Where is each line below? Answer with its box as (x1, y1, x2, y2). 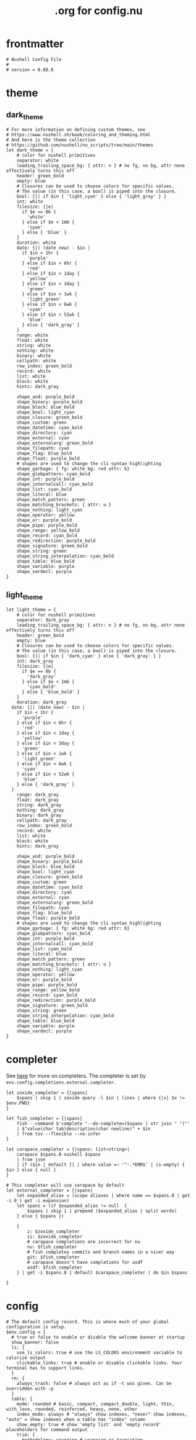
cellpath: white (16, 358, 57, 364)
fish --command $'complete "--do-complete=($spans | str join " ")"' (16, 1121, 191, 1127)
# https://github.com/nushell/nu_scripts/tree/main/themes (6, 142, 154, 148)
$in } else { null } (6, 1167, 57, 1173)
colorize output (6, 1355, 46, 1361)
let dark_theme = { (6, 147, 54, 153)
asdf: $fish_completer (27, 1264, 83, 1271)
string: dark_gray (16, 802, 62, 808)
